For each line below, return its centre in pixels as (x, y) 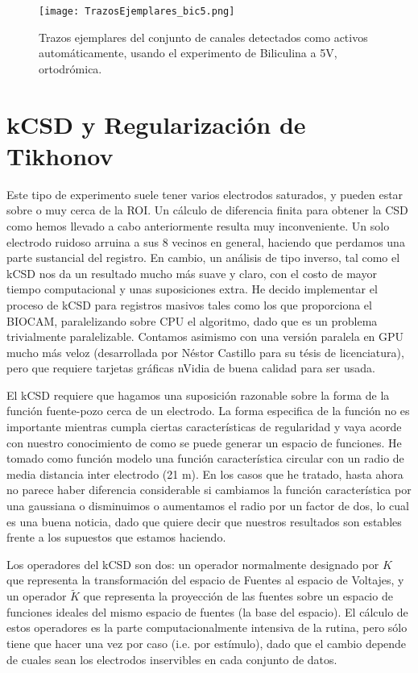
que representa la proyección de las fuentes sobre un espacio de (238, 596)
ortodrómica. (70, 68)
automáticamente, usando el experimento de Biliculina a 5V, (188, 53)
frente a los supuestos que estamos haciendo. (116, 537)
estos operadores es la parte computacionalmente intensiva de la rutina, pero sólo (207, 627)
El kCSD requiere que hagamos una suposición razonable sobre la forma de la (198, 395)
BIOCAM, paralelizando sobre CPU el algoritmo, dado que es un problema (192, 320)
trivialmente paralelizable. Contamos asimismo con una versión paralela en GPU (205, 336)
